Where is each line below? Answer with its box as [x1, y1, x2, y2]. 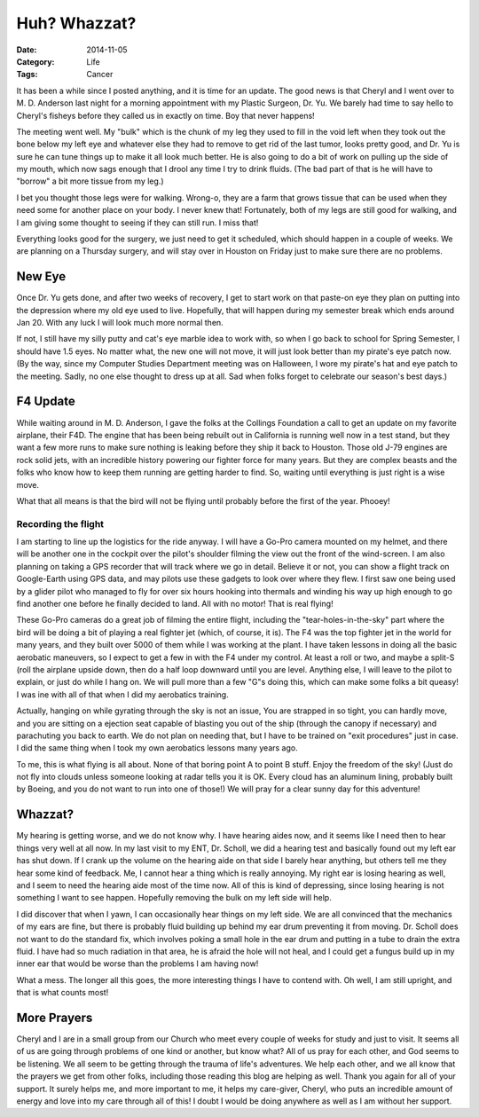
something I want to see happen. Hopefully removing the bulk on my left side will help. [16, 893, 332, 903]
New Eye [16, 269, 67, 284]
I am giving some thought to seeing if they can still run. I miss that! [16, 217, 259, 228]
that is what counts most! [16, 987, 109, 998]
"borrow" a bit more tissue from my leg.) [16, 176, 164, 186]
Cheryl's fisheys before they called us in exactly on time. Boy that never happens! [16, 110, 315, 121]
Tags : [16, 69, 38, 80]
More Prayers [16, 1010, 93, 1025]
